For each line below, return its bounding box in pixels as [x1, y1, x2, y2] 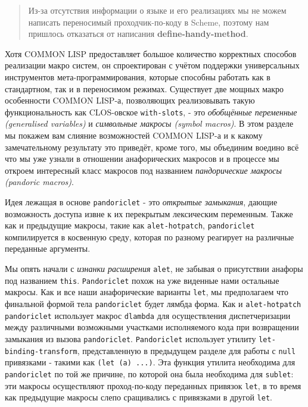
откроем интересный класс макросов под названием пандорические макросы [5, 164, 282, 176]
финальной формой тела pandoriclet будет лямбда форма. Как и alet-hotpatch [5, 298, 301, 310]
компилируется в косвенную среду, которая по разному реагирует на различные [5, 230, 294, 243]
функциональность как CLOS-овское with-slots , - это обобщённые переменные [5, 105, 297, 118]
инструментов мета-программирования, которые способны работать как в [5, 70, 270, 83]
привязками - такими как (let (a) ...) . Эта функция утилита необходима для [5, 356, 295, 368]
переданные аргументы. [5, 242, 91, 255]
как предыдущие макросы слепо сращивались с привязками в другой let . [5, 391, 272, 403]
